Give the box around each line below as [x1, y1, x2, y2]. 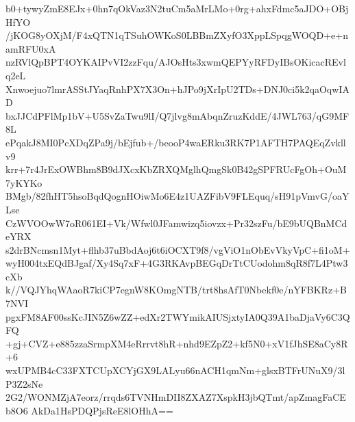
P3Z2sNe [5, 376, 43, 391]
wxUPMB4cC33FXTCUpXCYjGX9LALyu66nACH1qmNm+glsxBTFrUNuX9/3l [5, 363, 345, 378]
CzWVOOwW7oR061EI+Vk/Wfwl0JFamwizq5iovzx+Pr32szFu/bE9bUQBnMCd [5, 215, 347, 230]
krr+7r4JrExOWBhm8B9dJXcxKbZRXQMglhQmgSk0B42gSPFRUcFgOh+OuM [5, 162, 347, 176]
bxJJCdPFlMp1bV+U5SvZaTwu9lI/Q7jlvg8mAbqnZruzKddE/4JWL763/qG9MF [5, 108, 350, 122]
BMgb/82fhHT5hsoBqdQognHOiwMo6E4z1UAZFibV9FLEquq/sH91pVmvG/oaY [5, 189, 350, 203]
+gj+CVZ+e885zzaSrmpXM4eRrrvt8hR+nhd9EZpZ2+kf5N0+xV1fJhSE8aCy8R [5, 336, 348, 350]
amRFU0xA [5, 41, 56, 55]
